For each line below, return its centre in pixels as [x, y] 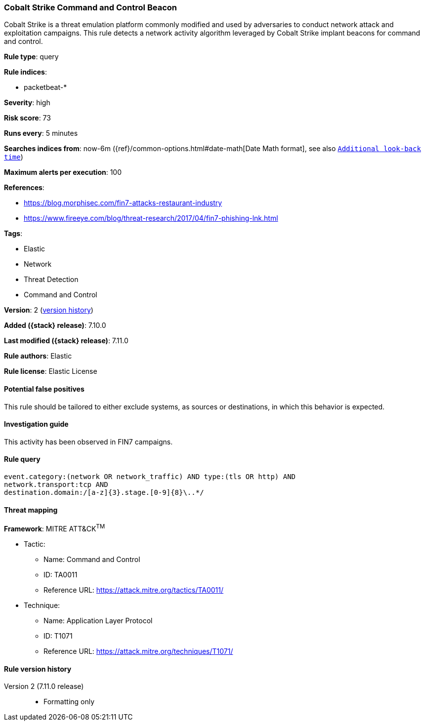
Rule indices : [25, 72]
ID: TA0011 [61, 574]
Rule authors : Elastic [38, 356]
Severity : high [27, 103]
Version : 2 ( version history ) [49, 310]
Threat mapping [31, 510]
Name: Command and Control [92, 559]
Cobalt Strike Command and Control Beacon [90, 7]
